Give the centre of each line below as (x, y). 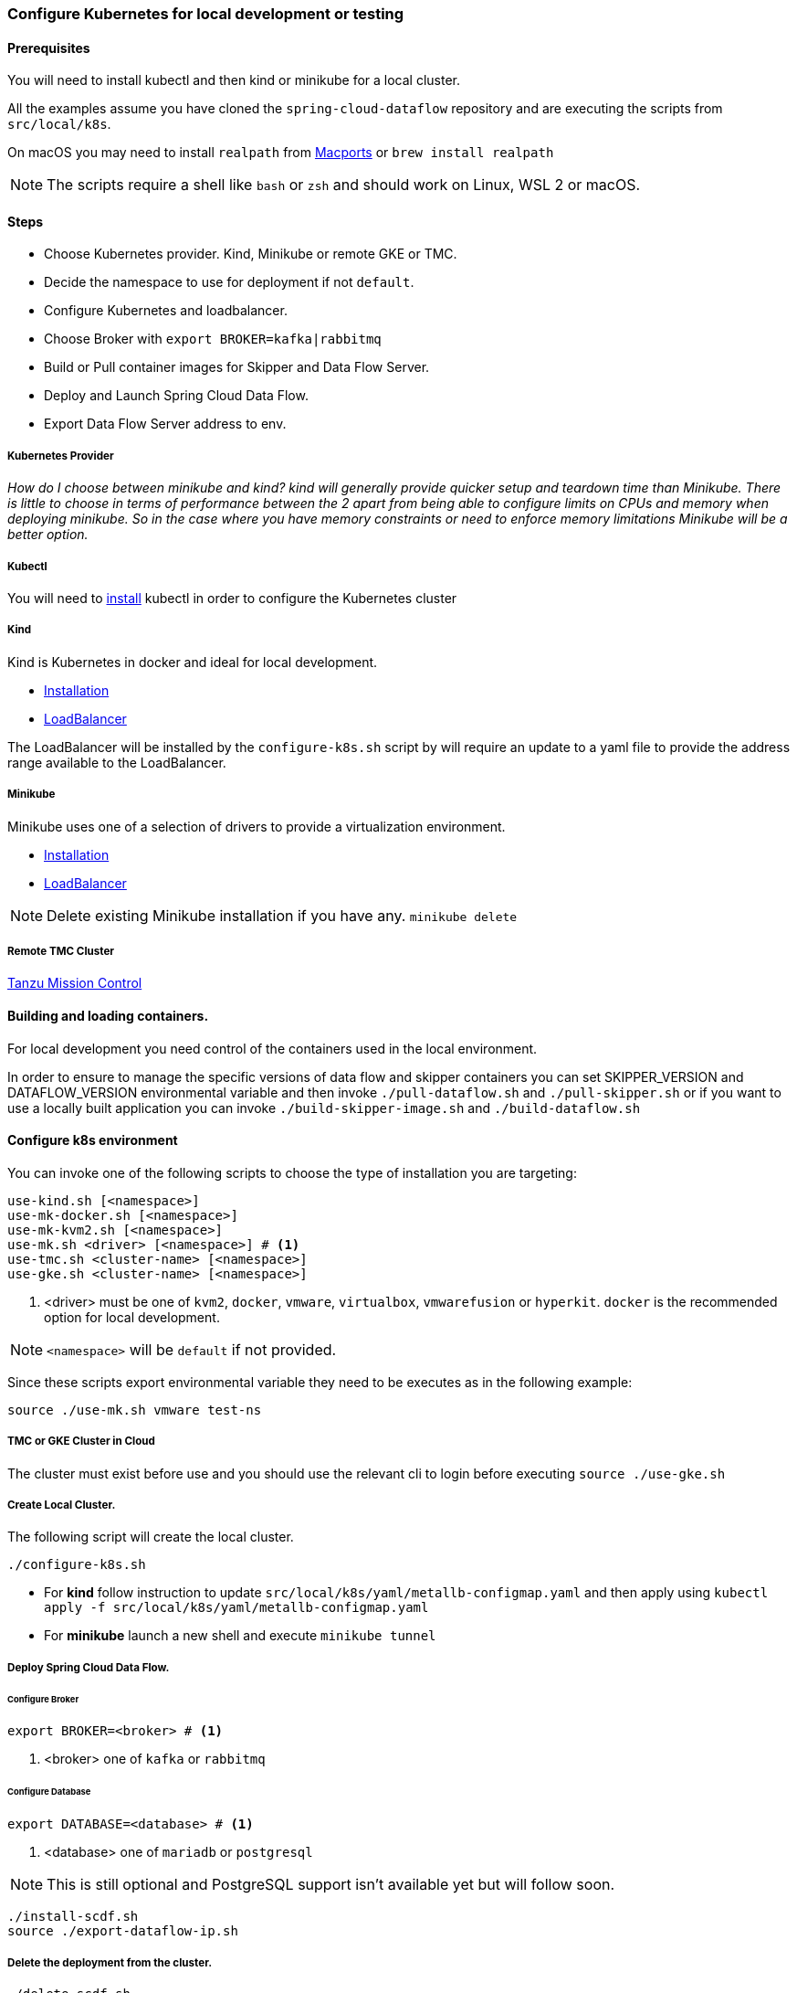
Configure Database (49, 1792)
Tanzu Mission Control (75, 983)
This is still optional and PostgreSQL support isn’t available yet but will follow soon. (331, 1885)
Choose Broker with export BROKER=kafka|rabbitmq (213, 339)
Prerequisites (49, 48)
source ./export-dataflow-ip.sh (123, 1931)
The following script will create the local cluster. (151, 1537)
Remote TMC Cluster (61, 951)
